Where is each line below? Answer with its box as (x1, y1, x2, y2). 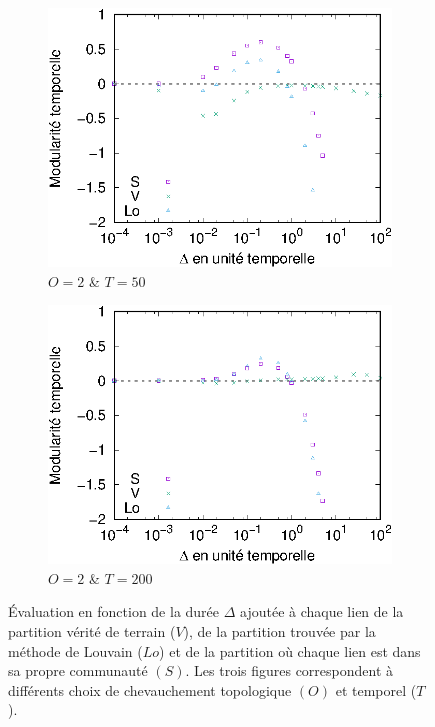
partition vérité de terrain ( (8, 621, 176, 642)
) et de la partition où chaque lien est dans (159, 640, 421, 661)
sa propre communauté (8, 660, 148, 681)
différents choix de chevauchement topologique (8, 679, 292, 700)
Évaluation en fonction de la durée (8, 601, 220, 622)
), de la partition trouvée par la (183, 621, 376, 642)
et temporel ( (335, 679, 417, 700)
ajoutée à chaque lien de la (240, 601, 404, 622)
